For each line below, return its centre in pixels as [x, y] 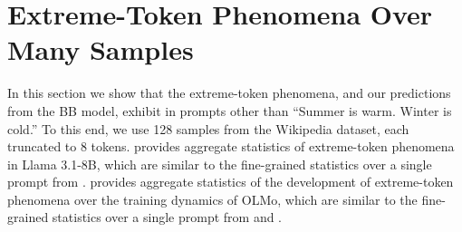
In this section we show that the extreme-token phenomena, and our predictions [229, 93]
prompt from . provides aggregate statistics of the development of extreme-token [231, 182]
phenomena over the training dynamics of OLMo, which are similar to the [212, 199]
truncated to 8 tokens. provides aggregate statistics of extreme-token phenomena [231, 146]
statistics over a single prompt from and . [167, 217]
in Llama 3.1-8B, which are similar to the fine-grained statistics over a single [220, 164]
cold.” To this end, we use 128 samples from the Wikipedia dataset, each [208, 128]
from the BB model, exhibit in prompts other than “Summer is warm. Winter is [230, 110]
